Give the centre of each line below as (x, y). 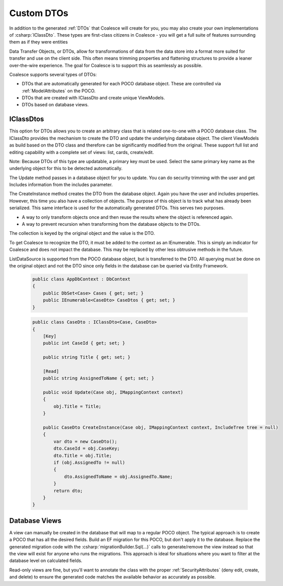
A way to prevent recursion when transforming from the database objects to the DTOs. (111, 224)
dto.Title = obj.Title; (83, 456)
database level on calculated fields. (46, 561)
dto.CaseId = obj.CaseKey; (87, 449)
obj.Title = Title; (77, 406)
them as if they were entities (38, 42)
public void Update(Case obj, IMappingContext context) (113, 392)
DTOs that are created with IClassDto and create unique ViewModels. (93, 98)
